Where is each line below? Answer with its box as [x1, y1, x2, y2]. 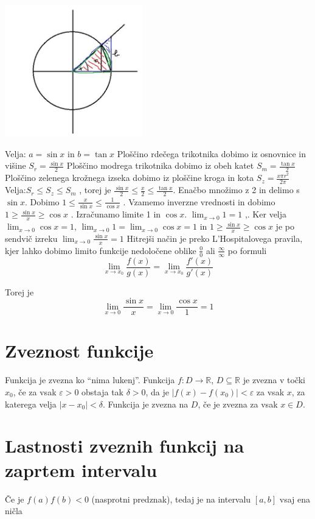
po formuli [227, 244, 267, 256]
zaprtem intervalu [5, 457, 157, 482]
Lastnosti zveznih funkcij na [5, 433, 244, 458]
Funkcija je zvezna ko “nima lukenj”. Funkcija [5, 373, 175, 386]
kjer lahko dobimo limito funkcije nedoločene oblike [5, 244, 196, 256]
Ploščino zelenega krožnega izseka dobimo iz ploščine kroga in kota [5, 171, 254, 184]
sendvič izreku [5, 231, 58, 244]
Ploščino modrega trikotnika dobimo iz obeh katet [66, 159, 254, 172]
